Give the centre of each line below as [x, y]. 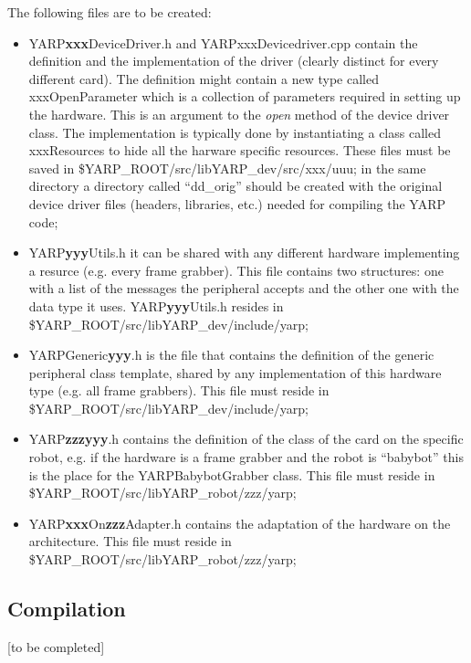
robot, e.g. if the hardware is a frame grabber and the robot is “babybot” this [246, 457]
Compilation [67, 609]
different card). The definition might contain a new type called [204, 78]
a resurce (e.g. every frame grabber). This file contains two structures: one [236, 270]
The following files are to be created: [110, 12]
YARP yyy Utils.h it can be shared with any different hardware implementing [244, 253]
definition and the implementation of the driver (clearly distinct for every [234, 61]
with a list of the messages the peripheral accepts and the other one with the [244, 288]
